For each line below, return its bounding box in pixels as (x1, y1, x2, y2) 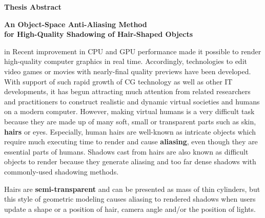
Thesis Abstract (4, 2, 62, 12)
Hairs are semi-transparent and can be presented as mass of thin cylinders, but (4, 183, 260, 194)
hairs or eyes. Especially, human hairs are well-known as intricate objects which (4, 126, 256, 137)
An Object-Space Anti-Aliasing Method (4, 18, 147, 29)
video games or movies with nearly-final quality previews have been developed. (4, 66, 251, 76)
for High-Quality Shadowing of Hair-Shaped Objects (4, 29, 193, 39)
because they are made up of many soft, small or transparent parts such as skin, (4, 116, 256, 126)
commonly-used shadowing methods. (4, 166, 119, 177)
